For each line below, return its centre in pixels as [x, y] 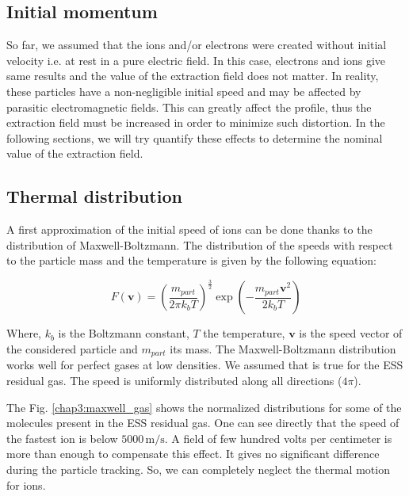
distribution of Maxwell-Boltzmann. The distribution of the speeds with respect [200, 244]
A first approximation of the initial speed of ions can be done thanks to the [189, 229]
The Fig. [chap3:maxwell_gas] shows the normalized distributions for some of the [204, 407]
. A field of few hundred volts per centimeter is [278, 438]
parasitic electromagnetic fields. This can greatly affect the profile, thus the [189, 107]
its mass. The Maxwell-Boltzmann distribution [283, 348]
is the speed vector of [351, 333]
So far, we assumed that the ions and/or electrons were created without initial [197, 45]
